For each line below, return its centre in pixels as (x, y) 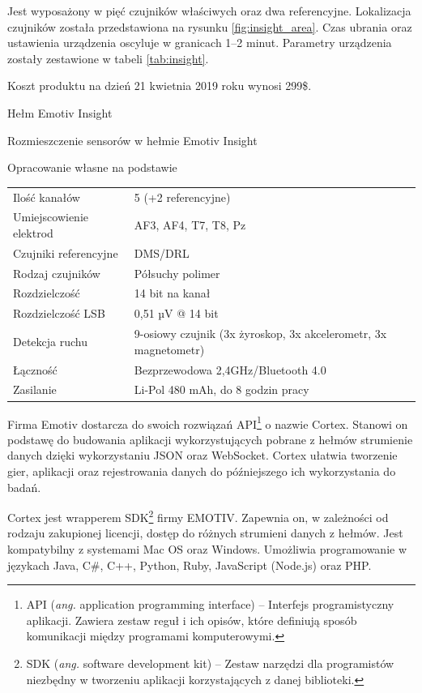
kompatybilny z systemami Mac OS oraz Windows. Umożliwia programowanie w (207, 549)
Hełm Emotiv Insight (60, 112)
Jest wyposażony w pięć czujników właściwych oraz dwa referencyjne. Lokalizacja (209, 11)
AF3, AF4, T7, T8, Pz (190, 225)
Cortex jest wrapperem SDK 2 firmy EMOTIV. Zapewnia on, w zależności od (198, 516)
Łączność (35, 369)
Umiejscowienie (51, 217)
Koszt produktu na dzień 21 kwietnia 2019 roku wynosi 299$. (160, 86)
